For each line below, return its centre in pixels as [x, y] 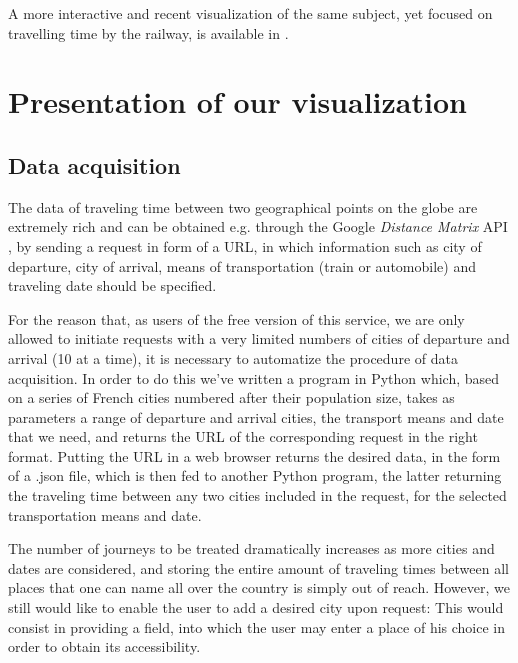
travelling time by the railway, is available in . [148, 32]
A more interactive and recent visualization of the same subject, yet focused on [250, 13]
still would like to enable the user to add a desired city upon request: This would [256, 607]
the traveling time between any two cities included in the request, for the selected [257, 495]
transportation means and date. [105, 514]
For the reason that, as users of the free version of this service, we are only [236, 318]
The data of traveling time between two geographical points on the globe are [243, 206]
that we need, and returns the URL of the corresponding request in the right [243, 436]
